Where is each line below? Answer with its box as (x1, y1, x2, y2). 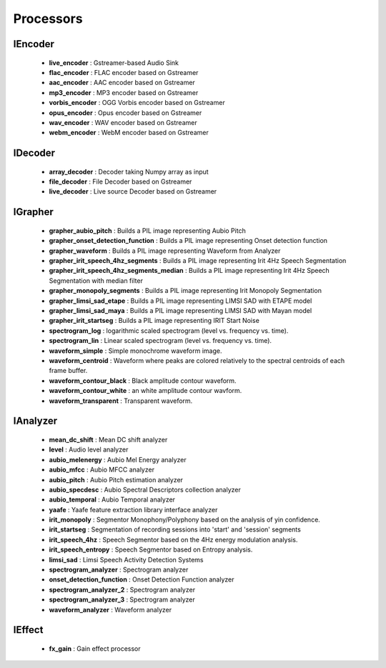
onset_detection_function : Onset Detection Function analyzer (49, 575, 234, 584)
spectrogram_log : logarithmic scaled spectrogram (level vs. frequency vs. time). (49, 326, 289, 335)
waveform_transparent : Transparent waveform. (49, 397, 193, 405)
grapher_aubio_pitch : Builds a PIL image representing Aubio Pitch (49, 226, 246, 235)
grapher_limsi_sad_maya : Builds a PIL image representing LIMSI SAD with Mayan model (49, 306, 312, 315)
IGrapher (13, 206, 54, 218)
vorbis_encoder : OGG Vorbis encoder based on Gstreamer (49, 99, 225, 107)
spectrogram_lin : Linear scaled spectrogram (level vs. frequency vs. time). (49, 337, 272, 345)
